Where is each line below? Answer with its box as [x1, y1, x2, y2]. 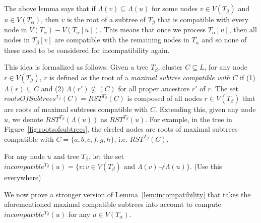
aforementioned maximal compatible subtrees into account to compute [4, 199, 221, 209]
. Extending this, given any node [155, 104, 256, 115]
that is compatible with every [157, 14, 249, 24]
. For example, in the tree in [145, 114, 232, 124]
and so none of [202, 34, 247, 45]
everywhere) [4, 172, 41, 182]
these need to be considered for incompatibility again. [4, 44, 170, 55]
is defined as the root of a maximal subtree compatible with [49, 72, 230, 82]
